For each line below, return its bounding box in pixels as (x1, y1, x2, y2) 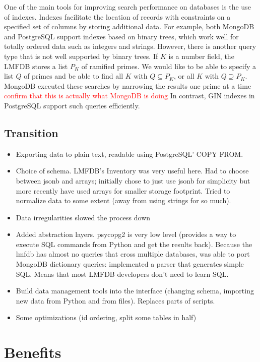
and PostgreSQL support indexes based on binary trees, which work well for (4, 31, 239, 41)
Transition (4, 125, 58, 140)
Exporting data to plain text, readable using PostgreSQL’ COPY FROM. (16, 148, 243, 159)
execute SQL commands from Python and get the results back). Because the (16, 238, 252, 249)
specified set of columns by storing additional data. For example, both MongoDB (4, 21, 254, 32)
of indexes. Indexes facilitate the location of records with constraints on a (4, 11, 231, 22)
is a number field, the (168, 50, 234, 61)
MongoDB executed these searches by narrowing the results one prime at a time (4, 80, 251, 91)
